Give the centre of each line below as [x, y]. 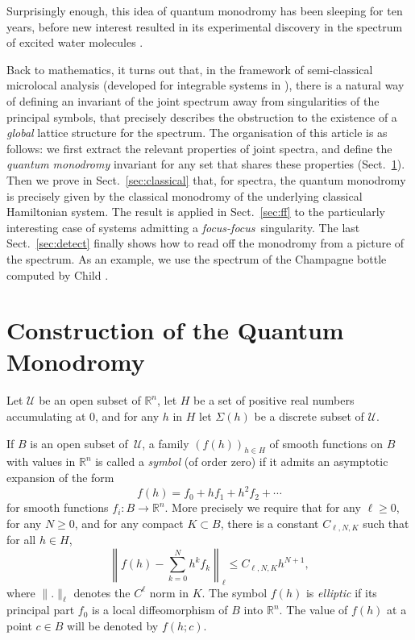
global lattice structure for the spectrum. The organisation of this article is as [197, 133]
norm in [169, 592]
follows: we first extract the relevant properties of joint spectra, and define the [199, 148]
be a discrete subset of [309, 416]
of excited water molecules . [75, 42]
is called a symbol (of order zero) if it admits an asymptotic [242, 461]
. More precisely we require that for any [263, 507]
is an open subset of [79, 443]
